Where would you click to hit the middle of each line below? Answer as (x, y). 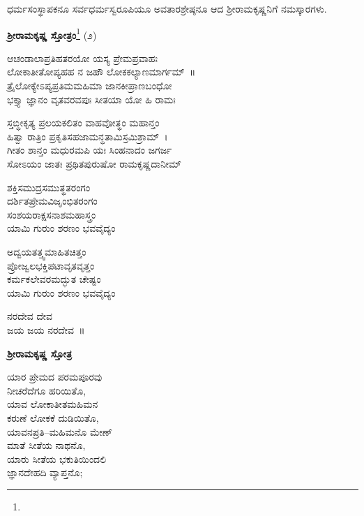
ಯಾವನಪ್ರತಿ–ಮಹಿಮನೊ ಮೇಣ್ (60, 431)
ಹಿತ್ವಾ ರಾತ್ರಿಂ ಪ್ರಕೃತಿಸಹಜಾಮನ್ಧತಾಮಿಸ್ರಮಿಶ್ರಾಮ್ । (88, 136)
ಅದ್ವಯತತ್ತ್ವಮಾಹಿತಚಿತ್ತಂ (47, 251)
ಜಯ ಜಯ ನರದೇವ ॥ (46, 329)
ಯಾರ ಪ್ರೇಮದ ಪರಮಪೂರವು (55, 377)
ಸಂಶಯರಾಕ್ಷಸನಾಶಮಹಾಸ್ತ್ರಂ (52, 214)
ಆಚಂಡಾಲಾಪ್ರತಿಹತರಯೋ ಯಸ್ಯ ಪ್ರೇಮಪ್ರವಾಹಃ (82, 58)
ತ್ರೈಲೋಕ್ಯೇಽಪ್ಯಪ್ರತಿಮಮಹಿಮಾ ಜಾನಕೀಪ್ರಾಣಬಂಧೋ (90, 86)
